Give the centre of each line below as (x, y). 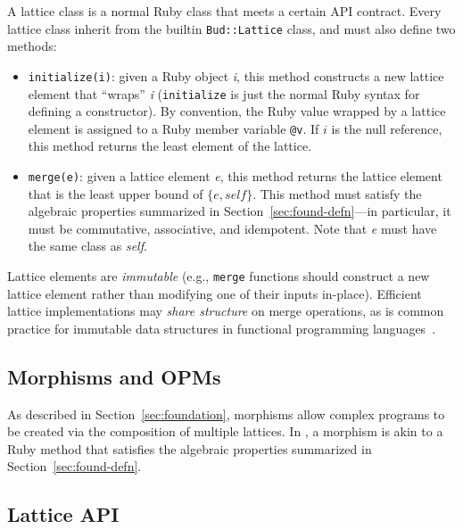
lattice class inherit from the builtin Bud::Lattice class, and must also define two (231, 28)
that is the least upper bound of (116, 193)
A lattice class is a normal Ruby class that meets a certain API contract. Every (224, 11)
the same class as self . (87, 246)
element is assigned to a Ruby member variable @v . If (174, 128)
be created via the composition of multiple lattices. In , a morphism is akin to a (225, 431)
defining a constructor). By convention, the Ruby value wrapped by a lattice (237, 111)
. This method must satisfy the (337, 193)
